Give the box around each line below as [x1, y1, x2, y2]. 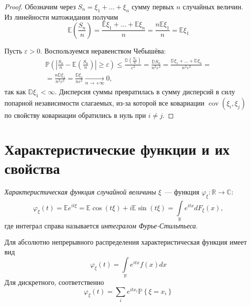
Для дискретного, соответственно [4, 277, 104, 287]
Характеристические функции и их [4, 139, 230, 159]
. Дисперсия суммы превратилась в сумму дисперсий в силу [55, 86, 235, 97]
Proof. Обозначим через [4, 1, 76, 11]
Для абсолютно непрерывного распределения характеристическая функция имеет [4, 237, 247, 247]
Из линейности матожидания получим [4, 11, 118, 22]
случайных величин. [183, 1, 243, 11]
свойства [4, 158, 60, 178]
